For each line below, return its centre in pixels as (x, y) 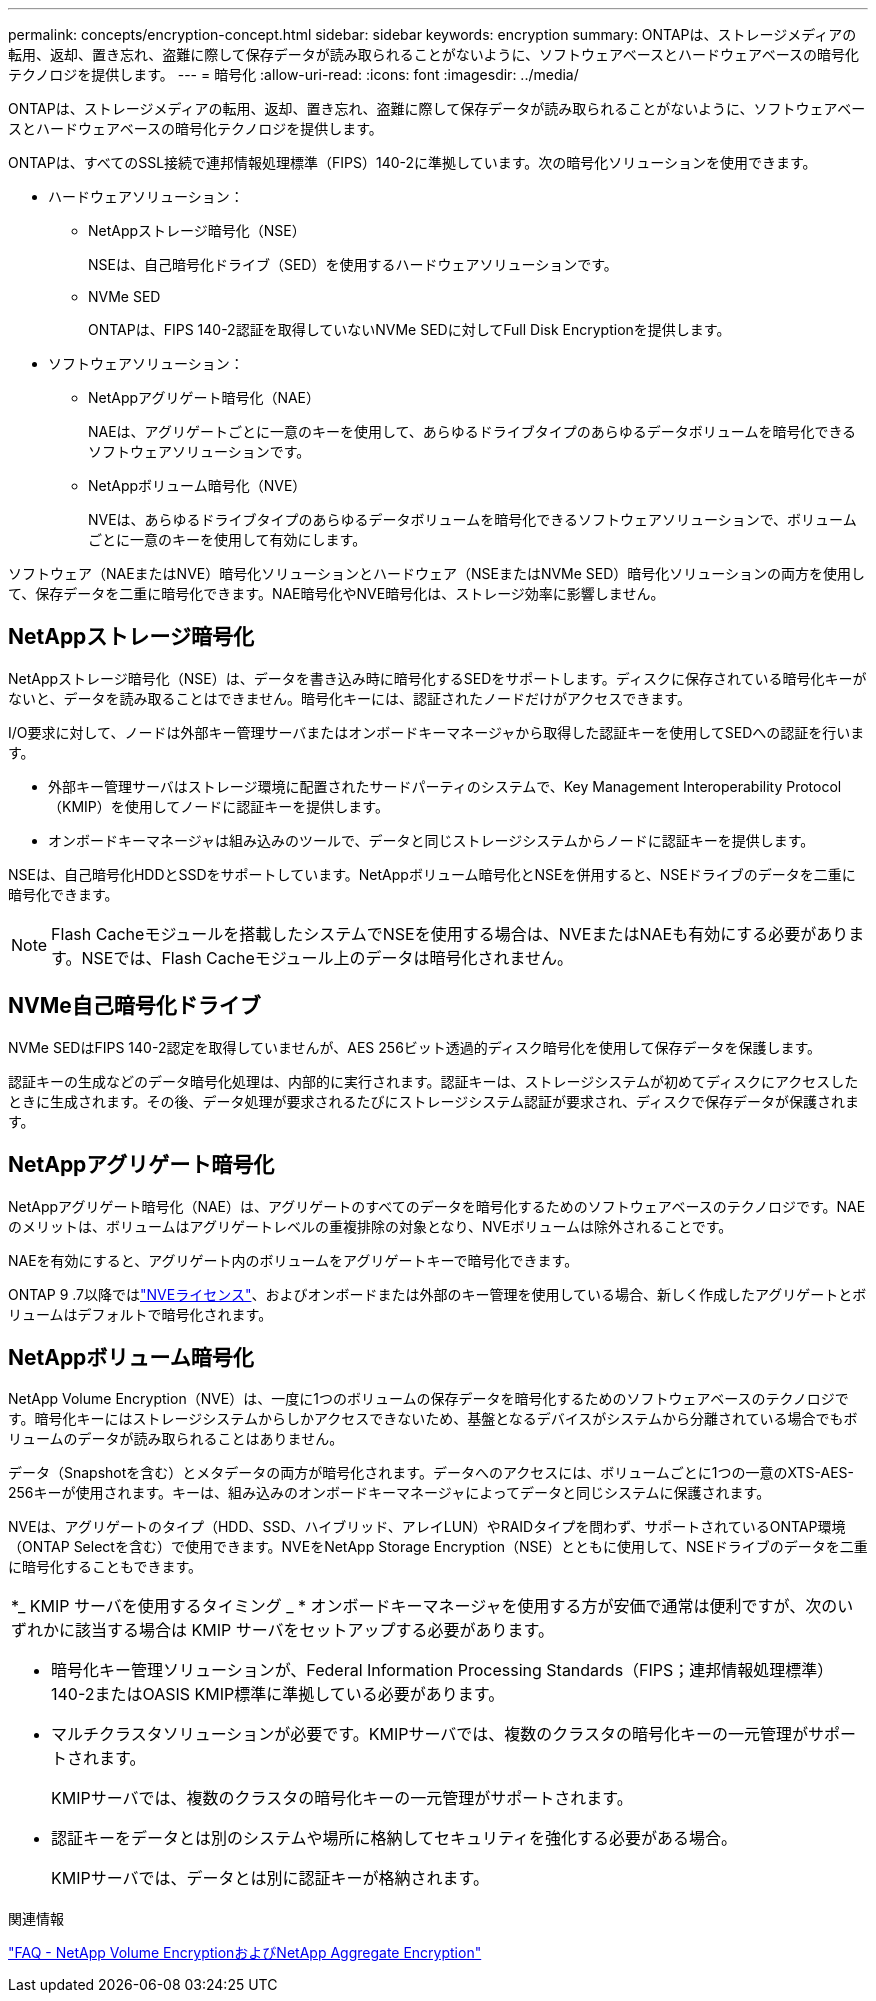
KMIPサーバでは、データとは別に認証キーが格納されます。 (270, 1878)
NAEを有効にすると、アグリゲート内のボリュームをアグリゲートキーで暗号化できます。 (293, 1260)
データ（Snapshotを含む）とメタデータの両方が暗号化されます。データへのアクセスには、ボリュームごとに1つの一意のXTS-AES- (431, 1473)
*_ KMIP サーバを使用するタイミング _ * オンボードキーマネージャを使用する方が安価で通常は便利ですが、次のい (432, 1606)
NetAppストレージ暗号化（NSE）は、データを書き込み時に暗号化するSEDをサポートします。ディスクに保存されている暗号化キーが (437, 678)
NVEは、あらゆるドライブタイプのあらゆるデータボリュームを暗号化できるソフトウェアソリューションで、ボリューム (472, 519)
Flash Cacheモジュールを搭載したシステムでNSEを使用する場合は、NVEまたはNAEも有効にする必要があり (450, 933)
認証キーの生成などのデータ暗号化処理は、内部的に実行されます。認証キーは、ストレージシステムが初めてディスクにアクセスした (433, 1081)
